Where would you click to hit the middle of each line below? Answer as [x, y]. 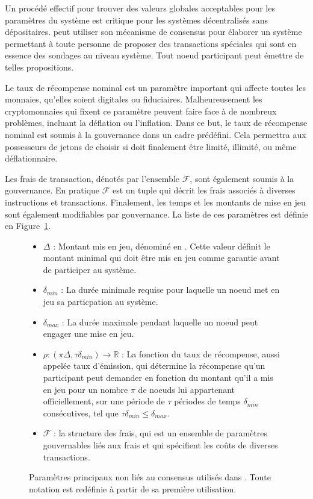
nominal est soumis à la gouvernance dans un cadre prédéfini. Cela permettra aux [156, 134]
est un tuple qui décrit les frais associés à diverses [204, 190]
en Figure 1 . [28, 226]
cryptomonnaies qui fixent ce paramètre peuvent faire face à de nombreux [141, 111]
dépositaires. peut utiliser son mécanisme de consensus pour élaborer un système [153, 32]
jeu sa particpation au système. [101, 302]
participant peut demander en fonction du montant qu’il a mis [158, 378]
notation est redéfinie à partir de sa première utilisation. [133, 488]
